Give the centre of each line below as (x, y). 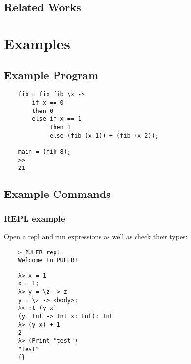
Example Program (51, 74)
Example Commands (57, 194)
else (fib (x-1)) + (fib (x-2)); (104, 135)
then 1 (60, 127)
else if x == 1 (57, 119)
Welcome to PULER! (48, 261)
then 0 (43, 111)
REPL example (35, 218)
